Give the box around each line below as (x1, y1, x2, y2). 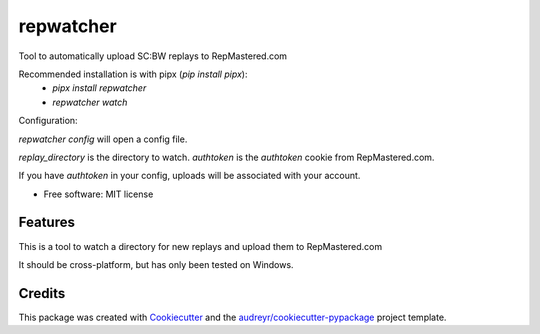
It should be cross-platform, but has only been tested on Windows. (18, 258, 294, 270)
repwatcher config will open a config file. (18, 133, 188, 145)
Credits (18, 285, 66, 302)
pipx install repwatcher (52, 82, 147, 94)
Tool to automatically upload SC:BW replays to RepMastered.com (18, 50, 288, 62)
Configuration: (18, 115, 79, 127)
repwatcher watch (52, 96, 128, 108)
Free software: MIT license (43, 188, 154, 200)
